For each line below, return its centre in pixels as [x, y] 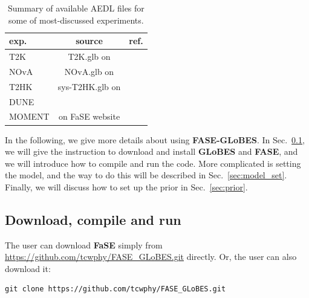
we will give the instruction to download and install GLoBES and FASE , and [151, 151]
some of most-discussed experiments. [76, 20]
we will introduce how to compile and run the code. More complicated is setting [153, 163]
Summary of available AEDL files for [76, 8]
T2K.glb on [89, 57]
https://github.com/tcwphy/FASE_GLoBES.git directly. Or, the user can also [151, 257]
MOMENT [29, 116]
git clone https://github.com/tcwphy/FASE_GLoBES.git [115, 289]
